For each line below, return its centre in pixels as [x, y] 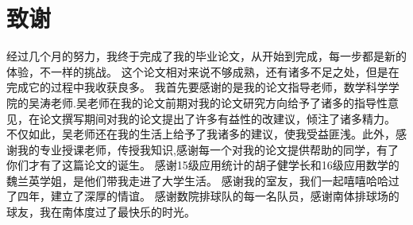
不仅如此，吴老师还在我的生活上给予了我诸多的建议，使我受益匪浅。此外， [201, 134]
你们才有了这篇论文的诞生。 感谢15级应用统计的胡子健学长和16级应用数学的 [203, 165]
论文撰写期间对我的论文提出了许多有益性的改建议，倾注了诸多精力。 [217, 118]
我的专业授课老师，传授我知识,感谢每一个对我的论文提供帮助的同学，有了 [208, 149]
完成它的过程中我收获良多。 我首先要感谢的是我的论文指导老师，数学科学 [197, 87]
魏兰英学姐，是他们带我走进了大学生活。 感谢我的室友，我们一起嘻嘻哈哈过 [203, 180]
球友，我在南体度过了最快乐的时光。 [101, 212]
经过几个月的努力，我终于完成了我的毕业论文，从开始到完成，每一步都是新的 [206, 56]
